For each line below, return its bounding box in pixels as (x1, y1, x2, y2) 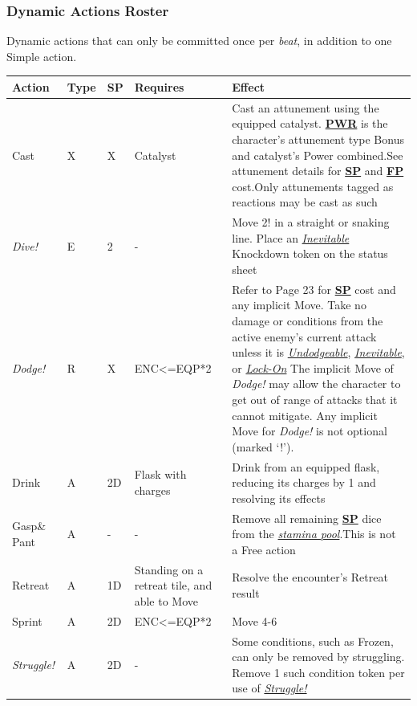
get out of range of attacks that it (232, 390, 398, 407)
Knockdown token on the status (232, 245, 388, 262)
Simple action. (6, 47, 77, 64)
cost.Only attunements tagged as (232, 178, 394, 194)
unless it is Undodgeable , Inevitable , (232, 344, 405, 361)
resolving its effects (232, 489, 326, 506)
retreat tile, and (134, 577, 213, 594)
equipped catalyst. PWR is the (232, 115, 388, 132)
